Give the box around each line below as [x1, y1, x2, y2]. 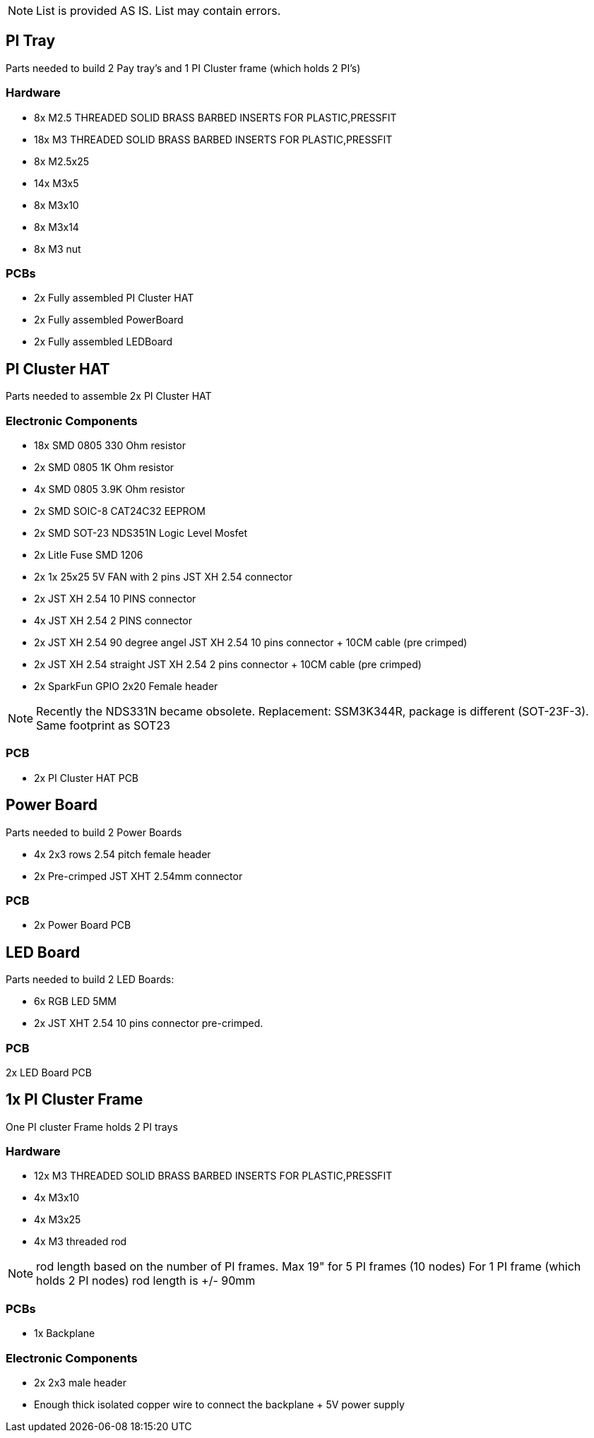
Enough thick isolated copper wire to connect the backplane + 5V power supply [34, 1398, 405, 1410]
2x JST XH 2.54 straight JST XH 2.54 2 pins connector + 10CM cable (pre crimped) [34, 658, 422, 670]
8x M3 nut [34, 242, 81, 255]
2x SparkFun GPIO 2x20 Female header [34, 679, 218, 692]
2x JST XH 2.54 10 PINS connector [34, 592, 196, 605]
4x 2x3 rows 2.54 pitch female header [34, 848, 211, 860]
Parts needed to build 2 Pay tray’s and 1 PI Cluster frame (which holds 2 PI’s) [6, 61, 361, 74]
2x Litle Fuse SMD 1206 [34, 548, 143, 561]
